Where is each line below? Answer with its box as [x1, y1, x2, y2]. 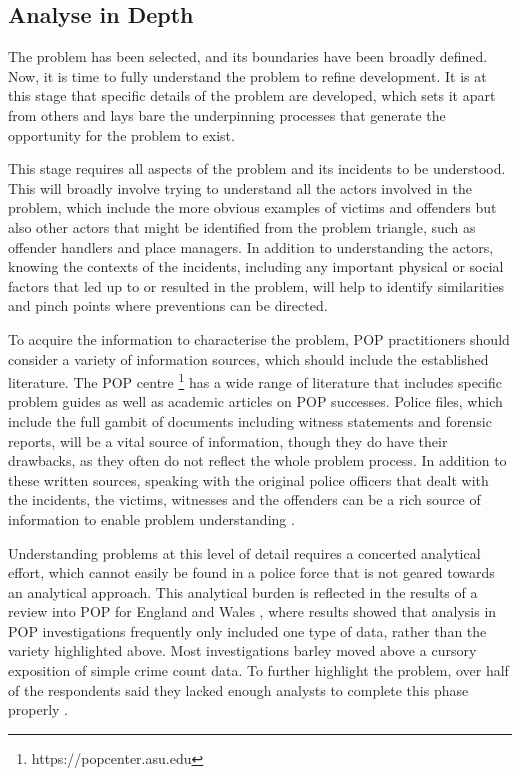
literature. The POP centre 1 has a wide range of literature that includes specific [8, 369, 502, 392]
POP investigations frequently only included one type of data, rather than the [8, 620, 487, 641]
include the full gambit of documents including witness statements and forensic [8, 410, 492, 431]
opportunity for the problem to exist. [8, 124, 235, 145]
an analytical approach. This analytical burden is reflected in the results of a [8, 581, 478, 602]
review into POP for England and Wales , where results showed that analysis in [8, 601, 497, 622]
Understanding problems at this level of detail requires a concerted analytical [8, 542, 481, 563]
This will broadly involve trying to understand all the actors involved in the [8, 177, 472, 198]
